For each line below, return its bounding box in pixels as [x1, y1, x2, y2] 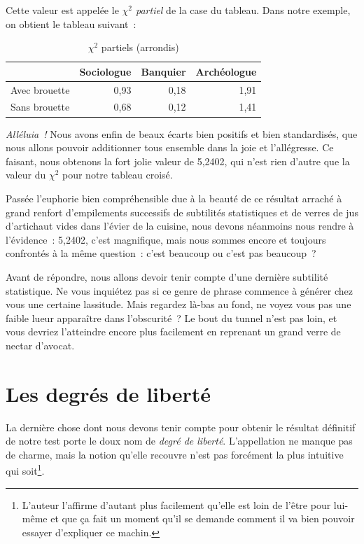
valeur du [6, 167, 46, 182]
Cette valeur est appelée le [6, 3, 119, 17]
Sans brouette [10, 99, 70, 114]
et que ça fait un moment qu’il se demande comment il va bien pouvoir [50, 511, 355, 526]
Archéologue [195, 64, 257, 78]
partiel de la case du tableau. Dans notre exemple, [135, 3, 351, 17]
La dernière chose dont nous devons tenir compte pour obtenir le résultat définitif [6, 419, 356, 434]
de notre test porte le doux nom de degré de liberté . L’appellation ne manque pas [6, 433, 353, 448]
